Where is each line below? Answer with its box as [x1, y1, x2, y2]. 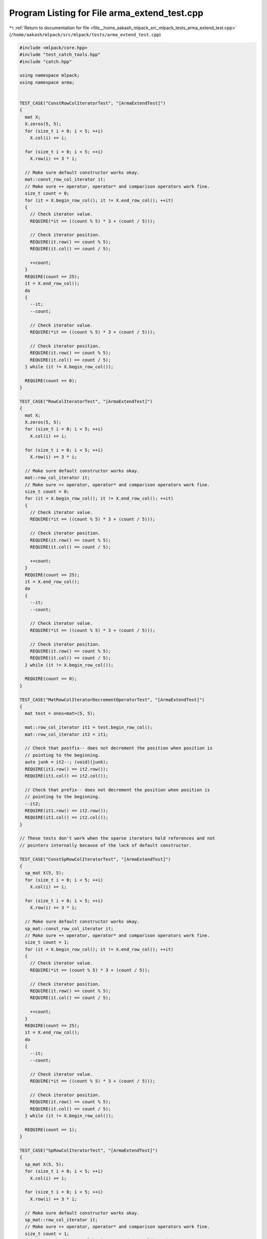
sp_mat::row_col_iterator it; [25, 1217, 98, 1223]
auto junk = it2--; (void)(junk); [25, 759, 109, 765]
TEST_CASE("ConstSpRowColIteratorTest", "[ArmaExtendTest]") [19, 856, 171, 862]
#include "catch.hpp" [19, 58, 72, 64]
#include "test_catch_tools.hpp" [19, 52, 101, 57]
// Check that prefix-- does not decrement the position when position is [25, 787, 210, 792]
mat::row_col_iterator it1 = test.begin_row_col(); [25, 725, 153, 731]
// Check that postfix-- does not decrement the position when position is [25, 745, 213, 751]
